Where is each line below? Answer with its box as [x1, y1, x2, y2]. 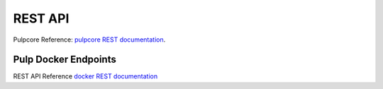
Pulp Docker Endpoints [13, 54, 116, 66]
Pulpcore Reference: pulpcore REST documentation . [13, 35, 166, 44]
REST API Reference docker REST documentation [13, 72, 158, 81]
